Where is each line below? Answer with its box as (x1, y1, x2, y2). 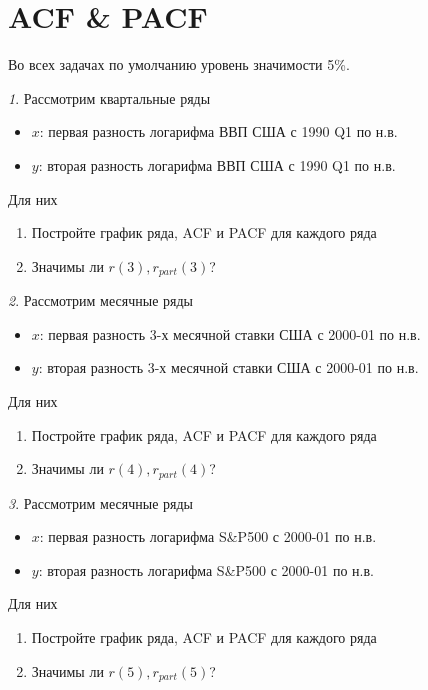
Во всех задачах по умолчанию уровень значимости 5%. (8, 54, 350, 75)
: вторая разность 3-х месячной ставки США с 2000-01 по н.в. (38, 357, 419, 378)
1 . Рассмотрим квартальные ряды (8, 87, 211, 108)
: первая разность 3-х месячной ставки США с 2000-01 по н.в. (39, 323, 421, 344)
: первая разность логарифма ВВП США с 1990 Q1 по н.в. (39, 121, 398, 142)
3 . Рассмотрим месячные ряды (8, 492, 193, 513)
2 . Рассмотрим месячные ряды (8, 290, 193, 311)
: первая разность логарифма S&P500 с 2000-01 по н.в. (39, 526, 377, 547)
